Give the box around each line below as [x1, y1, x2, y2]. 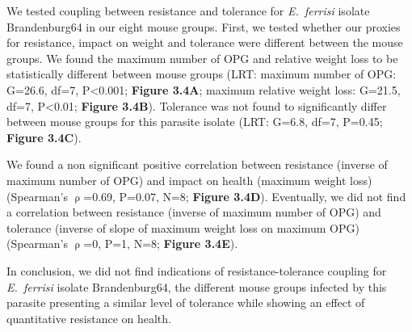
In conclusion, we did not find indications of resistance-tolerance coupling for [6, 262, 387, 279]
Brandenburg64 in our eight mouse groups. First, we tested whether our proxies [6, 18, 401, 35]
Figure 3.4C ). [6, 128, 82, 145]
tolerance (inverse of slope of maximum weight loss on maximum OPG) [6, 219, 359, 236]
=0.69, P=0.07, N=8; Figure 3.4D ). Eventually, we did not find [83, 187, 406, 204]
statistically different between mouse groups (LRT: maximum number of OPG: [6, 65, 397, 82]
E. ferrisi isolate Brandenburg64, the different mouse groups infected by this [6, 278, 387, 295]
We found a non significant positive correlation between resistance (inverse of [6, 156, 388, 173]
